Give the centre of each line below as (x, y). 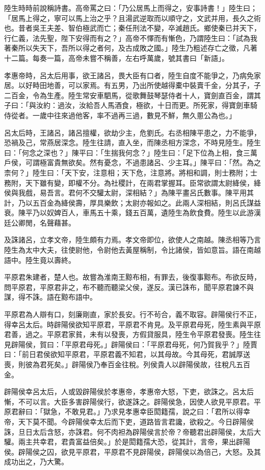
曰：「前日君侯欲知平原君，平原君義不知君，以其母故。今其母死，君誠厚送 (127, 354)
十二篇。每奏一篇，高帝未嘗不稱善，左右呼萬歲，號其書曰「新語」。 (116, 58)
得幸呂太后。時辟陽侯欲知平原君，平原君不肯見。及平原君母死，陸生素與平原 (132, 324)
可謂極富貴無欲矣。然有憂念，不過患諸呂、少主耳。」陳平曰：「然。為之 (143, 162)
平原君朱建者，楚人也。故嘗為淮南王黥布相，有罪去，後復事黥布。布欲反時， (132, 277)
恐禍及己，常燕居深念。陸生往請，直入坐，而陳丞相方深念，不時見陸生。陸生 (132, 142)
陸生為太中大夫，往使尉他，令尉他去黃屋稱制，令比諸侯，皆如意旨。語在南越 (132, 250)
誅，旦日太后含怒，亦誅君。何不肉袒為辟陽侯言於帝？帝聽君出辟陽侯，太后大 (132, 431)
